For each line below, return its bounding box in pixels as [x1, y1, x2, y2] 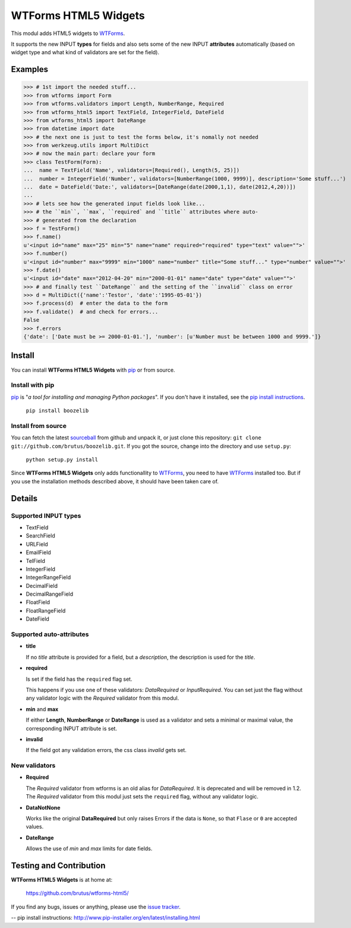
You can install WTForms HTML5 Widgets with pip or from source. [11, 366, 175, 373]
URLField [26, 540, 49, 548]
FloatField [26, 599, 50, 606]
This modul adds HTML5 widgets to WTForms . [11, 30, 125, 37]
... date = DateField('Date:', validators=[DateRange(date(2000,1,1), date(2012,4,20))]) [23, 184, 296, 190]
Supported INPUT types [11, 511, 81, 520]
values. [26, 823, 44, 831]
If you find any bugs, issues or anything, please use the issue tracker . [11, 903, 181, 910]
